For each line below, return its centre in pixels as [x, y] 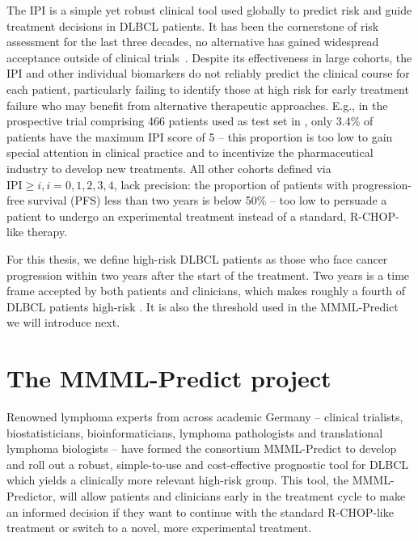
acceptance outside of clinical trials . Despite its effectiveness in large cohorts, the [209, 57]
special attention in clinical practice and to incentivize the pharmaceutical [190, 152]
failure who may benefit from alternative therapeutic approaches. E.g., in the [197, 105]
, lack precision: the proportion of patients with [231, 184]
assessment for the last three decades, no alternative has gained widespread [193, 42]
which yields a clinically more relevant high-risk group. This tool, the [178, 480]
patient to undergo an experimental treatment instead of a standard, [177, 216]
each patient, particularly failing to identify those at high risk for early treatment [208, 89]
